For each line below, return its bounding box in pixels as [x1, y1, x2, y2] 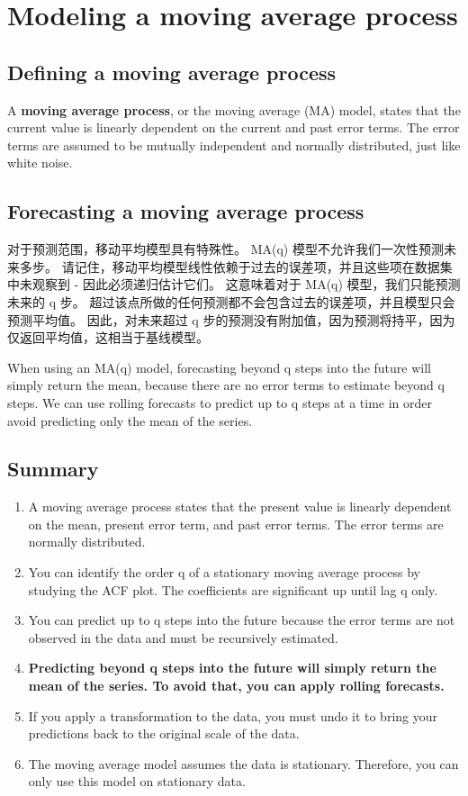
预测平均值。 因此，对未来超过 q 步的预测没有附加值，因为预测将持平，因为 [7, 310, 455, 329]
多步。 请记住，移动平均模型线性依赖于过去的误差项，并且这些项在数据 [19, 257, 440, 276]
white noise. [7, 153, 73, 172]
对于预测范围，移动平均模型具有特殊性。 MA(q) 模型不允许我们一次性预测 [7, 240, 444, 258]
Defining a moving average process [7, 58, 337, 86]
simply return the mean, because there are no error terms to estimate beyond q [7, 375, 445, 394]
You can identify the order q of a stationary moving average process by [28, 563, 420, 582]
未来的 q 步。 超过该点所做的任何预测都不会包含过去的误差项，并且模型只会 [7, 292, 455, 311]
